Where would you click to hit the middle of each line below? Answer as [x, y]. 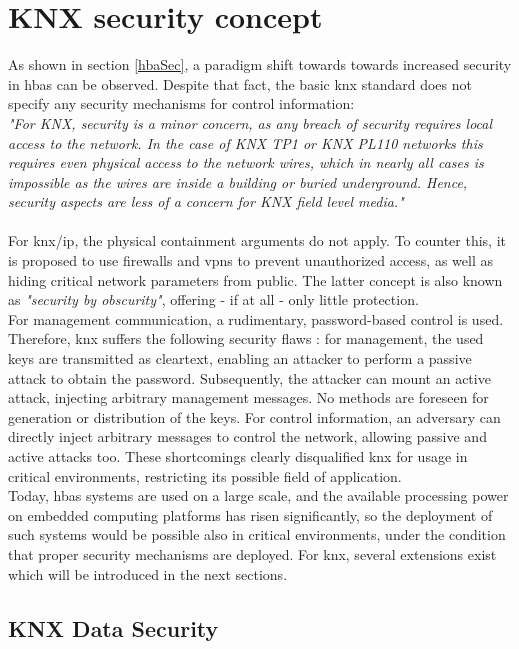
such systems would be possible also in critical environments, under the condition [257, 534]
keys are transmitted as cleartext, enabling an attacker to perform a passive [240, 358]
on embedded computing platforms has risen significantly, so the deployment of [250, 514]
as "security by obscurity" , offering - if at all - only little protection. [213, 299]
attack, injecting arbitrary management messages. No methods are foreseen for [248, 397]
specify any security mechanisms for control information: [181, 103]
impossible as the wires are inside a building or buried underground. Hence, [238, 181]
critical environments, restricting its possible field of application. [205, 475]
